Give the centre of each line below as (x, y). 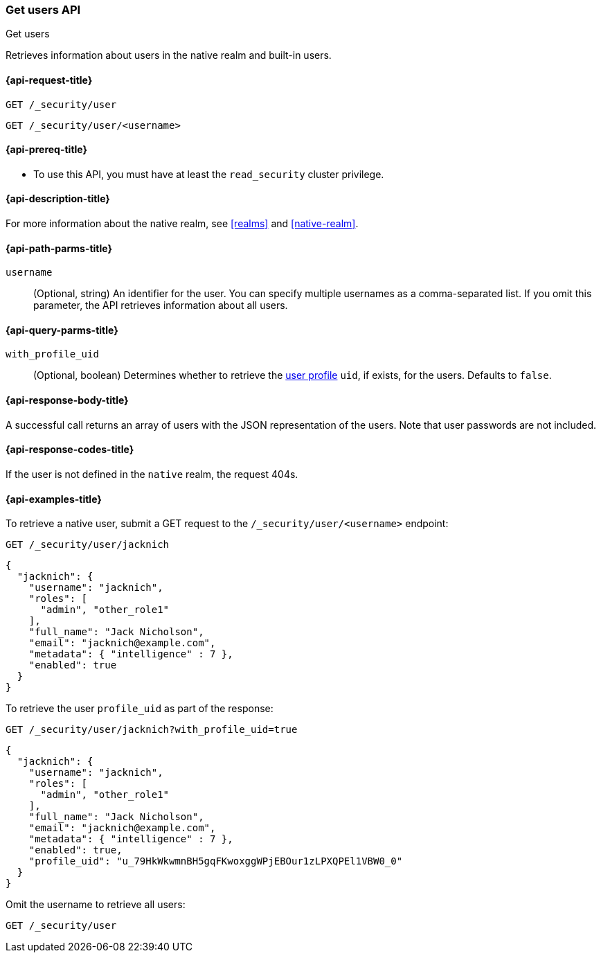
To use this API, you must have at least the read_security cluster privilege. (209, 174)
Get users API (43, 10)
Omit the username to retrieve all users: (96, 905)
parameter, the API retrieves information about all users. (161, 305)
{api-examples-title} (54, 499)
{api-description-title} (58, 199)
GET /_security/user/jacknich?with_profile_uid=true (152, 730)
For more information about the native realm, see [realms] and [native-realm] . (182, 224)
